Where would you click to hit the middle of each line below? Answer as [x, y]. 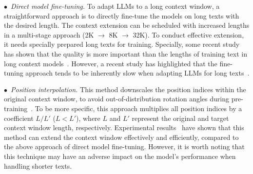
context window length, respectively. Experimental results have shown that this [124, 127]
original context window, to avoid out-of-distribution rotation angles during [117, 99]
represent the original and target [180, 118]
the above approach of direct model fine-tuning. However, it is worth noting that [124, 146]
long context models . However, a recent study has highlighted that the [111, 63]
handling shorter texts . [38, 165]
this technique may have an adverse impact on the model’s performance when [120, 156]
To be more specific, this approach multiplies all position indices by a [138, 108]
